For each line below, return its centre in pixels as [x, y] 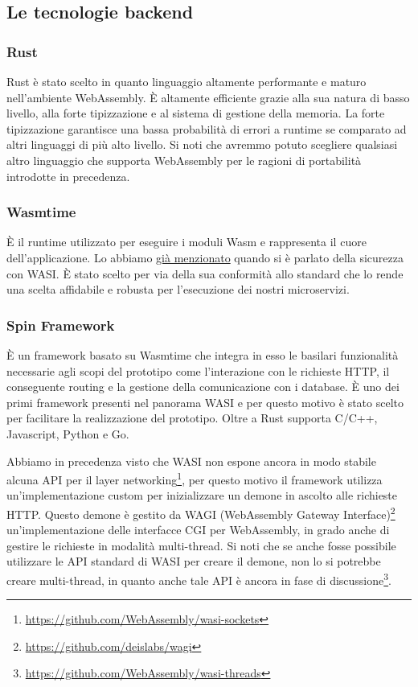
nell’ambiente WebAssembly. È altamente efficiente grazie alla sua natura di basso [208, 97]
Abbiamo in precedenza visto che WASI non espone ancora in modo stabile [191, 461]
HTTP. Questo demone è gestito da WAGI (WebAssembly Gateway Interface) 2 [201, 512]
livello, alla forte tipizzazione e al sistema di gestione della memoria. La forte [196, 113]
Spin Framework [61, 325]
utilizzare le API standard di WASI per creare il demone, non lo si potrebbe [194, 561]
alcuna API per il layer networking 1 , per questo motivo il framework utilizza [195, 478]
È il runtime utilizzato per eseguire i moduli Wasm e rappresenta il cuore [186, 242]
